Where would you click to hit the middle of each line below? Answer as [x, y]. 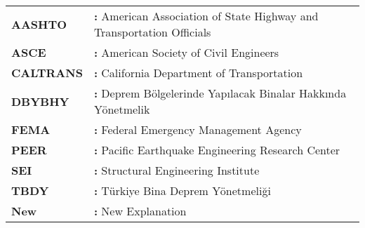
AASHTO [39, 24]
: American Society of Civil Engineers [186, 52]
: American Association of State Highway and [206, 16]
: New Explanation [140, 211]
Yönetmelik [122, 109]
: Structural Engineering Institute [177, 170]
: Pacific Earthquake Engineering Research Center [217, 150]
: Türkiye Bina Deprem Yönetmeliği [182, 190]
